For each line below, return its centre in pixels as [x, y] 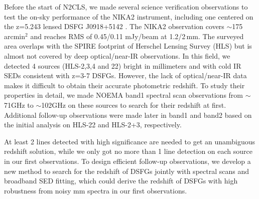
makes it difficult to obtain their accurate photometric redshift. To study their [124, 85]
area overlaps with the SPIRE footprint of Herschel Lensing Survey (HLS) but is [128, 46]
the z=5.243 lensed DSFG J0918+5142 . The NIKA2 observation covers [114, 26]
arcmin [15, 36]
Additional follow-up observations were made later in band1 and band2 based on [128, 115]
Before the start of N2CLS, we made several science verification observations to [126, 7]
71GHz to [19, 105]
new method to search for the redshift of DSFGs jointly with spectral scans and [126, 171]
